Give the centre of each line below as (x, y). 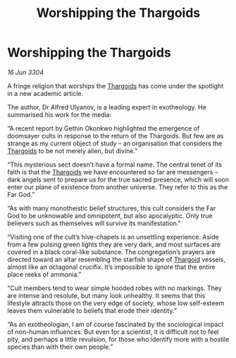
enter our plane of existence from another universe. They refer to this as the (118, 187)
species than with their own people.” (60, 347)
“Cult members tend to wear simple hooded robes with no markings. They (114, 288)
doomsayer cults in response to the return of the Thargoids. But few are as (116, 136)
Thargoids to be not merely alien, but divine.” (73, 150)
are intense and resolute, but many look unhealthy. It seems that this (106, 295)
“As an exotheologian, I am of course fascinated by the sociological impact (116, 324)
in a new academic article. (45, 93)
